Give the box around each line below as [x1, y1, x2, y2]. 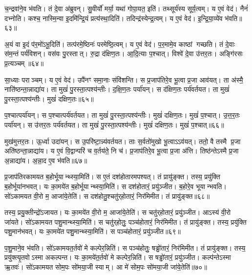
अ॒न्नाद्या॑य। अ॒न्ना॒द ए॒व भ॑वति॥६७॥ [4, 155, 87, 165]
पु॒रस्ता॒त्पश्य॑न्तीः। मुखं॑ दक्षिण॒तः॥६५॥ [4, 93, 94, 104]
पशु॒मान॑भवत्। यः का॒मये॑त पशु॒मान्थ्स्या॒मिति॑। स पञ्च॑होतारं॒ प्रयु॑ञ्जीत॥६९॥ [4, 226, 181, 236]
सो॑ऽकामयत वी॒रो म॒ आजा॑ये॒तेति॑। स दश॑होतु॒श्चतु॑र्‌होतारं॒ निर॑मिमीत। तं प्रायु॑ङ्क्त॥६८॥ [4, 190, 210, 201]
